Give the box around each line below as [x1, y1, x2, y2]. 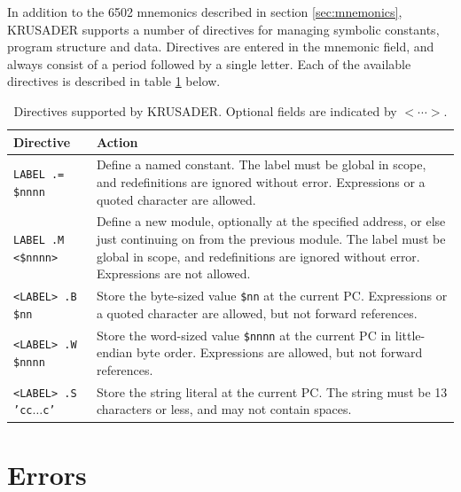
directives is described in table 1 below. [7, 72, 221, 90]
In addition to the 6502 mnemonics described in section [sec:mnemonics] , [7, 3, 402, 20]
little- [395, 325, 426, 344]
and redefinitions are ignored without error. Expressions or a [96, 173, 426, 191]
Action [96, 132, 138, 151]
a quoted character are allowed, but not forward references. [96, 303, 418, 322]
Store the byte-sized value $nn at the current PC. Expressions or [96, 286, 448, 305]
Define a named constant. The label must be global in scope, [96, 155, 426, 174]
